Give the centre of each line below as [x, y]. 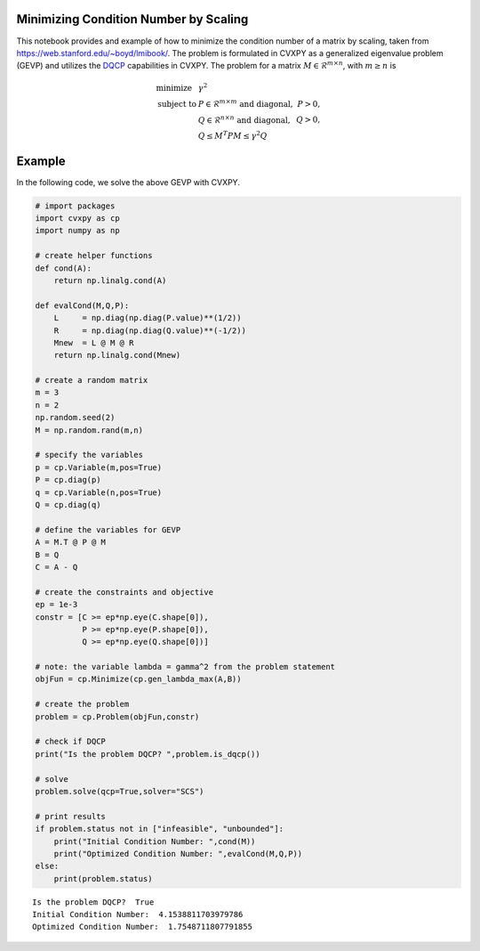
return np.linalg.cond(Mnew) [117, 355]
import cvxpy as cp [77, 218]
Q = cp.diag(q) [68, 504]
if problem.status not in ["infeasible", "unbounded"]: [160, 829]
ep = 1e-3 [56, 605]
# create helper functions [94, 256]
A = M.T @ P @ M [71, 542]
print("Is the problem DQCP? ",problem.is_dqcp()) [148, 754]
